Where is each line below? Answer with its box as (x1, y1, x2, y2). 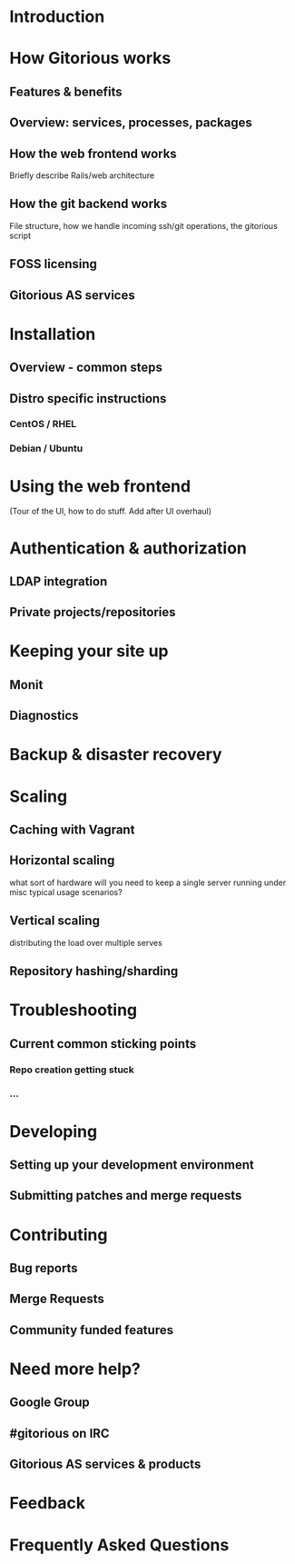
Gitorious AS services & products (9, 1457, 202, 1472)
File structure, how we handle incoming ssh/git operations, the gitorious (9, 220, 279, 231)
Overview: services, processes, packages (9, 115, 252, 131)
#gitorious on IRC (9, 1425, 111, 1441)
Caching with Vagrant (9, 822, 135, 838)
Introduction (9, 6, 105, 27)
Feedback (9, 1493, 86, 1514)
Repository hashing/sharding (9, 963, 179, 979)
